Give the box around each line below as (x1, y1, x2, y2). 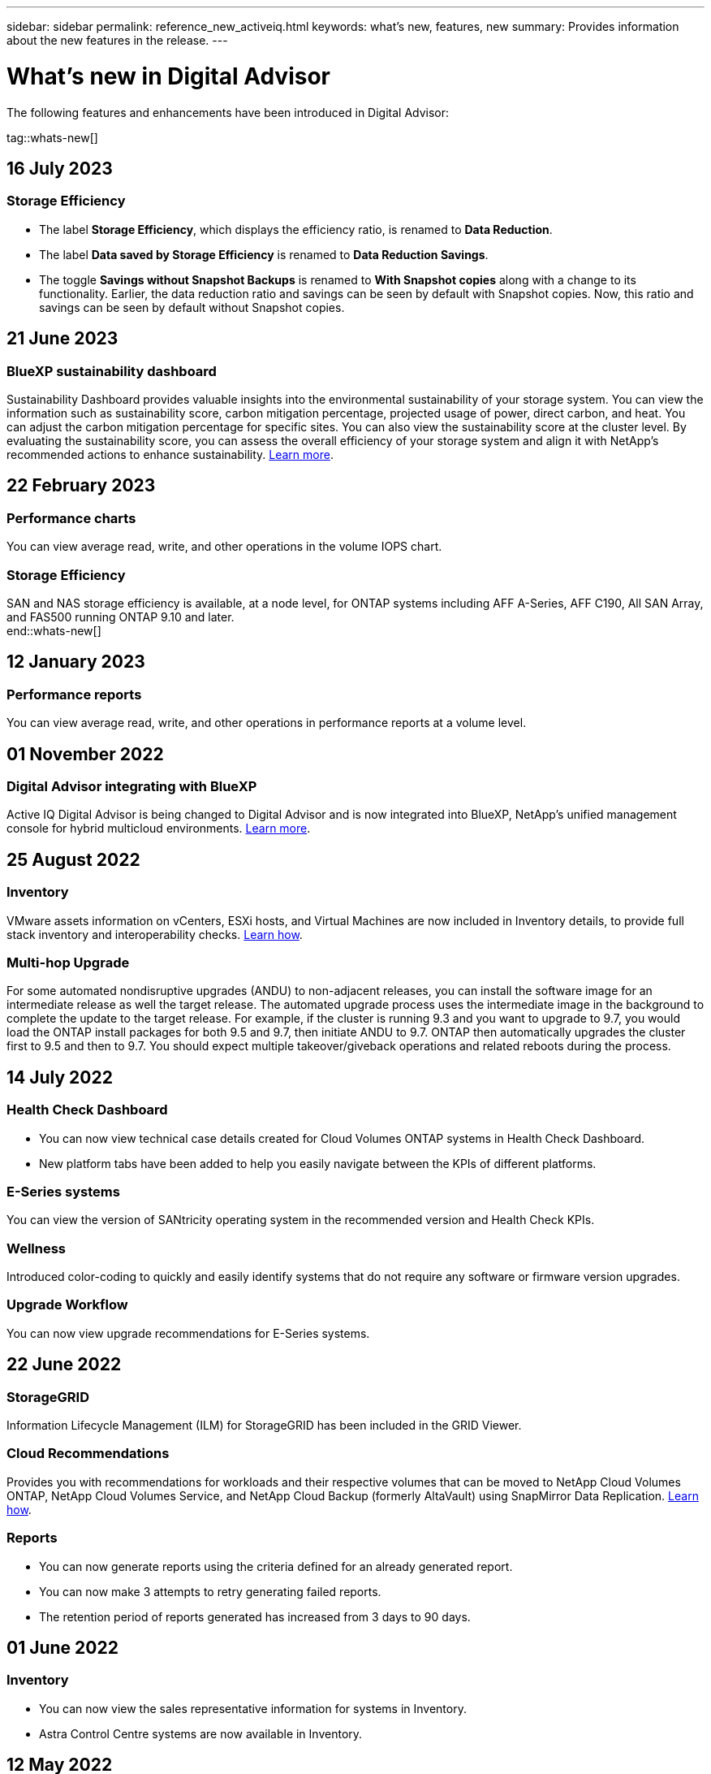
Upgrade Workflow (6, 1296, 128, 1313)
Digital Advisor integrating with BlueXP (6, 777, 257, 794)
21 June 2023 (6, 328, 118, 349)
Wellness (6, 1240, 67, 1257)
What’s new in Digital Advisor (6, 62, 330, 90)
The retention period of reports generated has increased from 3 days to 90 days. (39, 1609, 471, 1624)
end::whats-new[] (6, 623, 101, 638)
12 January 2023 (6, 651, 145, 673)
